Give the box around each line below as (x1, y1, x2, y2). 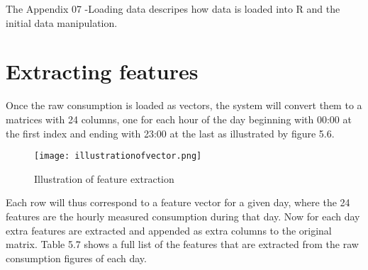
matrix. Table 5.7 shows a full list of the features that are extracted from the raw (6, 237, 359, 252)
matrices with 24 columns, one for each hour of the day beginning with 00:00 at (6, 111, 352, 126)
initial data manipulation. (6, 15, 118, 30)
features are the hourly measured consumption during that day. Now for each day (6, 208, 360, 223)
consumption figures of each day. (6, 250, 147, 265)
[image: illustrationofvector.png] (34, 151, 202, 162)
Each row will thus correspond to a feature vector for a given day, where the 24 (6, 195, 350, 210)
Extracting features (6, 57, 199, 86)
